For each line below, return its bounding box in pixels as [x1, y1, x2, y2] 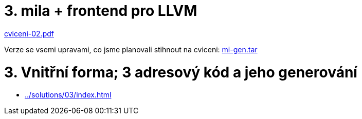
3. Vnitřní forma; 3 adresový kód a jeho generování [4, 63, 357, 81]
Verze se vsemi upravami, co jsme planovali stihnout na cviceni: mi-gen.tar [4, 45, 258, 54]
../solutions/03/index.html [25, 90, 112, 100]
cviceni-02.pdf [4, 29, 54, 38]
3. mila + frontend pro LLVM [4, 2, 197, 19]
